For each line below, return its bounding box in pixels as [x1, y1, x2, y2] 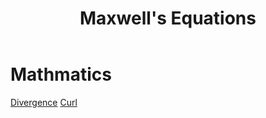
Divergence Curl [10, 96, 78, 108]
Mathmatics [10, 63, 112, 86]
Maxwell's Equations [79, 7, 257, 30]
